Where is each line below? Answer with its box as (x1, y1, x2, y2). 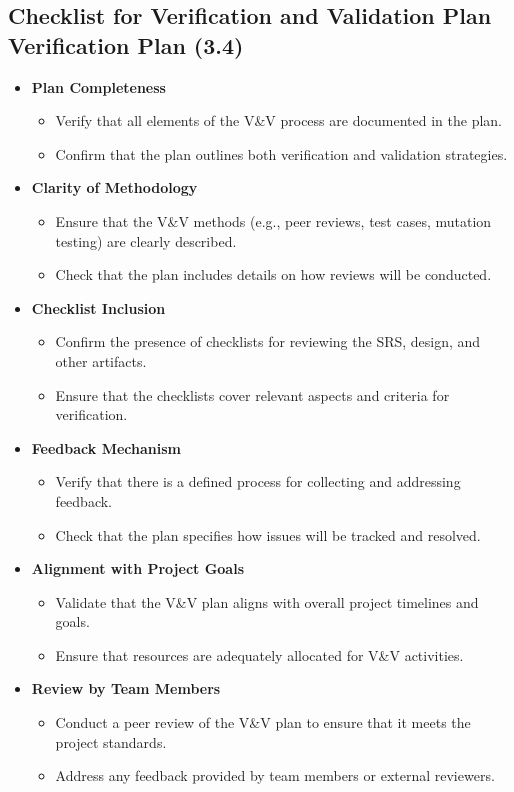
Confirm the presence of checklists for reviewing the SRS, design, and (55, 331, 481, 352)
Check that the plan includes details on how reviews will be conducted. (55, 264, 492, 285)
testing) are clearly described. (55, 230, 237, 251)
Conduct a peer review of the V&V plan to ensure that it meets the (55, 712, 471, 733)
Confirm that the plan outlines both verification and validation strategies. (55, 143, 508, 164)
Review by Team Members (31, 678, 221, 699)
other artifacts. (55, 350, 147, 371)
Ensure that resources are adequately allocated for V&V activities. (55, 644, 464, 665)
